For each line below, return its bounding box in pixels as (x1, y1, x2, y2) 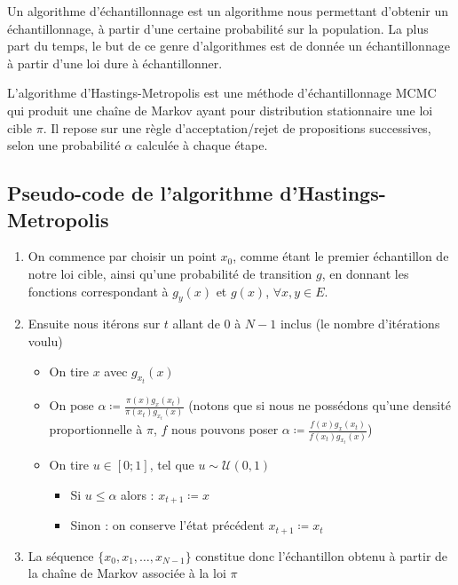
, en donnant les (321, 264, 409, 282)
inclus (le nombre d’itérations (280, 314, 440, 333)
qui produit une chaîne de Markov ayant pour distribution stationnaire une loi (7, 100, 433, 119)
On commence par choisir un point (28, 247, 217, 265)
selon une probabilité (7, 136, 121, 154)
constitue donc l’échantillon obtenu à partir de (195, 546, 448, 565)
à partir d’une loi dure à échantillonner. (7, 53, 223, 72)
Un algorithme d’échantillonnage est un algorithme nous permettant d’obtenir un (7, 2, 448, 20)
